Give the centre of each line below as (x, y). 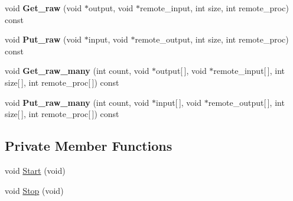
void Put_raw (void (43, 39)
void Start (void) (35, 170)
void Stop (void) (34, 190)
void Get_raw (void (43, 8)
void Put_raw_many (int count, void (77, 102)
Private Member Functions (89, 146)
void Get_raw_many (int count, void (77, 71)
